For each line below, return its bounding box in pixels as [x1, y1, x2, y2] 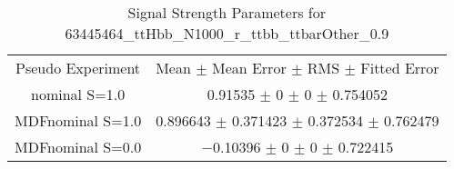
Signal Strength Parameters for [127, 2, 327, 23]
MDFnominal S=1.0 [15, 110, 142, 131]
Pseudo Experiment [15, 57, 141, 78]
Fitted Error [360, 57, 439, 78]
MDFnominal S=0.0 [15, 136, 142, 157]
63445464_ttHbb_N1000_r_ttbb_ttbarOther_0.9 [65, 23, 389, 44]
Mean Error [211, 57, 287, 78]
